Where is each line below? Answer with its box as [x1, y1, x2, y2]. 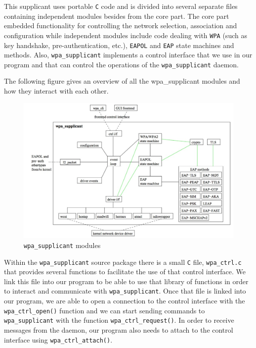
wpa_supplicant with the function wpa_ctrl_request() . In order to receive [4, 315, 234, 325]
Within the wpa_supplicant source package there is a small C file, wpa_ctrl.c [4, 256, 242, 267]
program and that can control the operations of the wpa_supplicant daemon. [4, 59, 239, 69]
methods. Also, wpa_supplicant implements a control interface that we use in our [4, 50, 253, 60]
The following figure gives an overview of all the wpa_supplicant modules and [4, 76, 240, 86]
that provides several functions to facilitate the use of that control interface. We [4, 266, 246, 277]
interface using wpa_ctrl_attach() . [4, 334, 113, 345]
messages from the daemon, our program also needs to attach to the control [4, 325, 233, 335]
